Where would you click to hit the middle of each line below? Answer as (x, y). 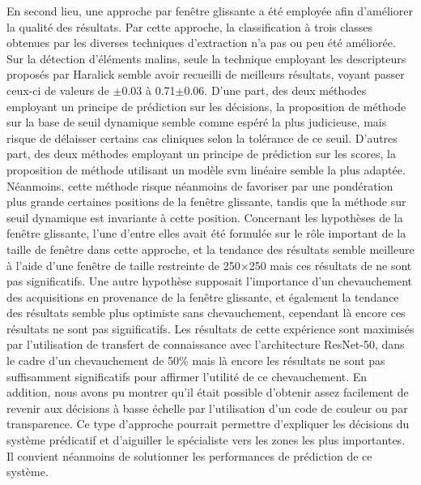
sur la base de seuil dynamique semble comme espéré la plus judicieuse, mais (197, 122)
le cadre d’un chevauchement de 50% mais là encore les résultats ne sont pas (196, 361)
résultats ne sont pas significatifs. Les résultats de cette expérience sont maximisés (210, 328)
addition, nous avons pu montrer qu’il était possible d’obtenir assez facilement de (208, 392)
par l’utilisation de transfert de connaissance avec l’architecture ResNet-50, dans (206, 344)
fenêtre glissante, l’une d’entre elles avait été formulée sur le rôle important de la (206, 233)
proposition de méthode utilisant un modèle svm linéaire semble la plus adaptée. (206, 169)
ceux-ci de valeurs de (58, 90)
